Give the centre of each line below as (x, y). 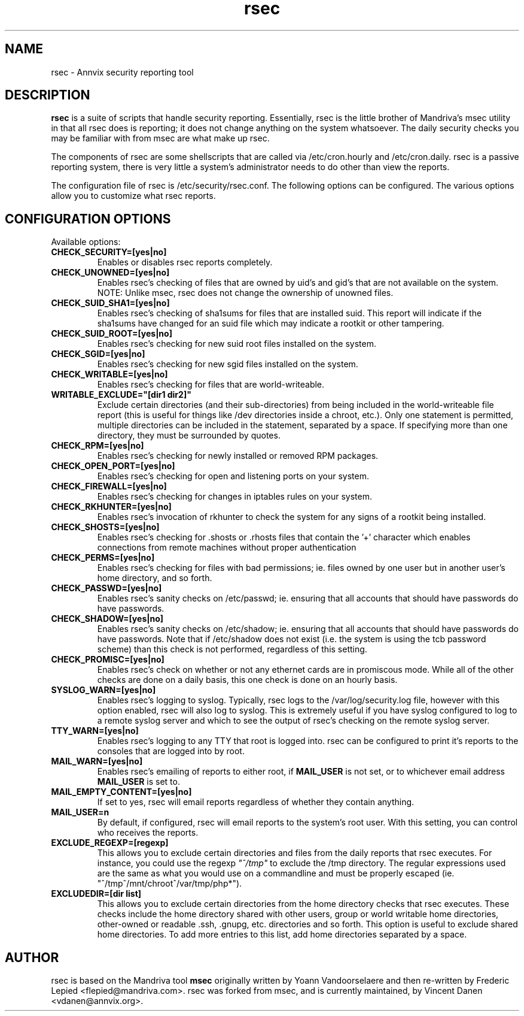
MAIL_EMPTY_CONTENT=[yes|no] (121, 792)
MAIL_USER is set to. (138, 782)
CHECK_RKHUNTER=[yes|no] (111, 507)
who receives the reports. (148, 833)
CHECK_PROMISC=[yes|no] (108, 660)
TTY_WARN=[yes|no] (95, 731)
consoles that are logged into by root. (171, 751)
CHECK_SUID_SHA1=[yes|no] (110, 303)
